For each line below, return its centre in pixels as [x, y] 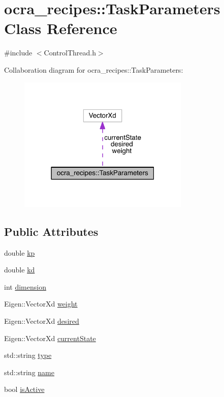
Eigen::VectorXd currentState [50, 338]
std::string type [28, 355]
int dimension [25, 286]
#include [18, 53]
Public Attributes [51, 231]
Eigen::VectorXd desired [42, 321]
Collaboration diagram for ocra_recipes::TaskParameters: [94, 69]
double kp [20, 252]
